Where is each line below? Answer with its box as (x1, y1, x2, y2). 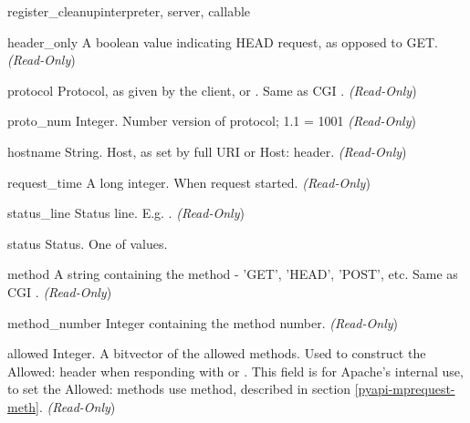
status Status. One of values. (7, 233, 168, 253)
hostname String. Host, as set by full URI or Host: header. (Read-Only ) (7, 141, 407, 160)
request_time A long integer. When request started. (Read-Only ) (7, 172, 371, 191)
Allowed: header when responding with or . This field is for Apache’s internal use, (7, 361, 464, 380)
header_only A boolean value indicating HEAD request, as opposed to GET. (7, 32, 438, 51)
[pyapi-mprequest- (354, 379, 455, 398)
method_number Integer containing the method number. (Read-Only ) (7, 313, 398, 332)
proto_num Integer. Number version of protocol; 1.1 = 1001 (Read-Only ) (7, 111, 416, 130)
